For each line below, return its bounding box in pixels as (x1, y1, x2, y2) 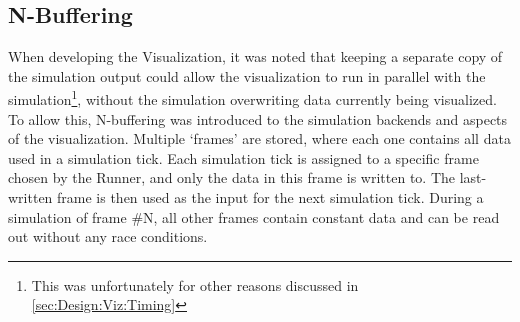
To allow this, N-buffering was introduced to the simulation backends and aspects (8, 108, 508, 129)
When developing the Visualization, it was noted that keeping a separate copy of (8, 46, 503, 67)
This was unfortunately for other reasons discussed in (31, 274, 359, 295)
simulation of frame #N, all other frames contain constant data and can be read (8, 206, 500, 227)
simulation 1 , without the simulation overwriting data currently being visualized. (8, 86, 497, 110)
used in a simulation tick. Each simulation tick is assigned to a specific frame (8, 147, 479, 168)
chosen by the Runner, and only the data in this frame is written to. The (8, 167, 455, 188)
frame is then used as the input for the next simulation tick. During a (57, 187, 484, 208)
